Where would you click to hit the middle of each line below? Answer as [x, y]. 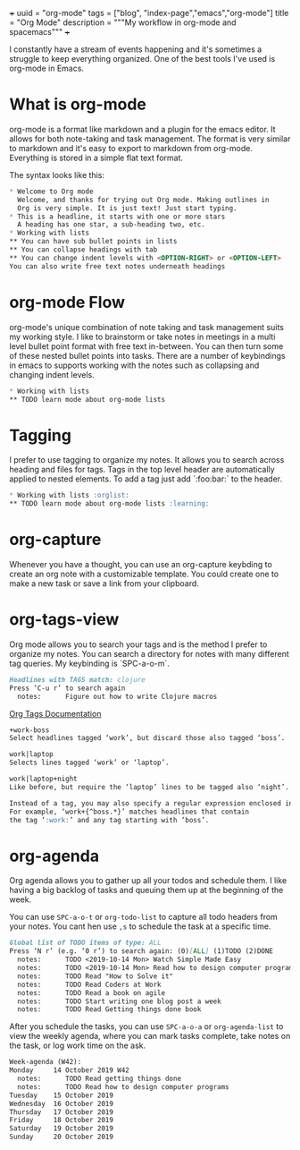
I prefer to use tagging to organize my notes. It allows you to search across [147, 460]
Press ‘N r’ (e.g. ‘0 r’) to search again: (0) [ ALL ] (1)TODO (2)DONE [142, 951]
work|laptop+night [43, 779]
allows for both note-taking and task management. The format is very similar [150, 139]
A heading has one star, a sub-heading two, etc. [111, 225]
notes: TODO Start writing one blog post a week [119, 1001]
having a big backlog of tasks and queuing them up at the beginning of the [146, 890]
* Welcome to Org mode [51, 192]
